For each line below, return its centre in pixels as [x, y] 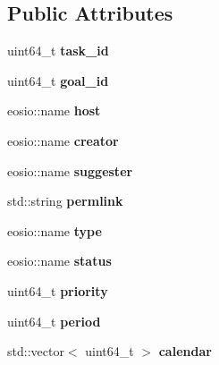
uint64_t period [54, 321]
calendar [185, 351]
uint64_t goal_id [58, 80]
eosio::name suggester [70, 170]
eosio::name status [59, 261]
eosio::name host [54, 110]
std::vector [36, 351]
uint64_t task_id [58, 51]
